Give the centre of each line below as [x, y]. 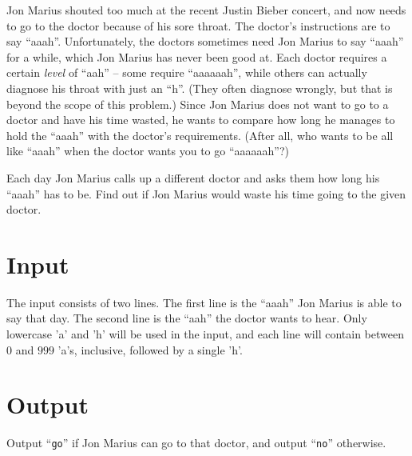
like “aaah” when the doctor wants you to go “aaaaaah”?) [148, 151]
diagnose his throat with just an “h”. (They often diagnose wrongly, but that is [200, 88]
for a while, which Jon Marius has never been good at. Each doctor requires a [197, 56]
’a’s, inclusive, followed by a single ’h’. [150, 349]
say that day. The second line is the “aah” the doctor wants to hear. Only [187, 318]
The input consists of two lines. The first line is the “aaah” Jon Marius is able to [204, 302]
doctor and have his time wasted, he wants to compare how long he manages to [201, 120]
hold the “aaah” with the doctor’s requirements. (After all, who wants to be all [200, 135]
